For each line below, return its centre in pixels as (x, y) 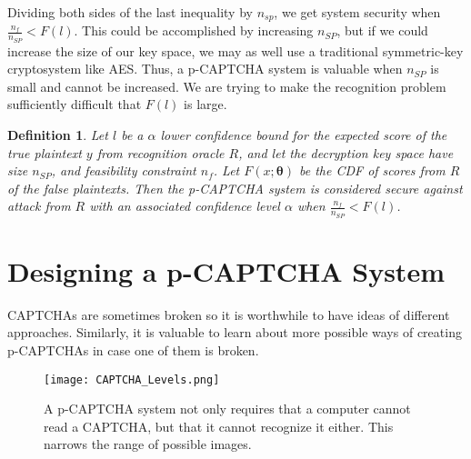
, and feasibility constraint (124, 170)
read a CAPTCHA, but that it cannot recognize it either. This (219, 426)
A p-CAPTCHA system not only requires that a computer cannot (227, 409)
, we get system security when (357, 12)
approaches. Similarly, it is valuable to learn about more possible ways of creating (235, 332)
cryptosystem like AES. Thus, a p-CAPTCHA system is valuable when (205, 69)
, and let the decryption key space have (346, 152)
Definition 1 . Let (58, 135)
